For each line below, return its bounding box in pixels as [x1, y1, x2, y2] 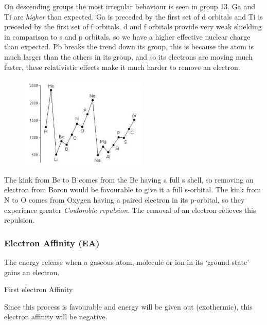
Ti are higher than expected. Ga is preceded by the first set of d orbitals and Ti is [4, 11, 263, 22]
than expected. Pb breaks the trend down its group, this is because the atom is [4, 41, 254, 52]
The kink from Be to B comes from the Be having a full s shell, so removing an [4, 174, 254, 185]
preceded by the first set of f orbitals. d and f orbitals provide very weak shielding [4, 21, 262, 32]
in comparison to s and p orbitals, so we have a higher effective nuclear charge [4, 31, 251, 42]
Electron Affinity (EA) [4, 236, 100, 249]
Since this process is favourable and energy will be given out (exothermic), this [4, 301, 253, 312]
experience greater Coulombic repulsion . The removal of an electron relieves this [4, 204, 256, 215]
